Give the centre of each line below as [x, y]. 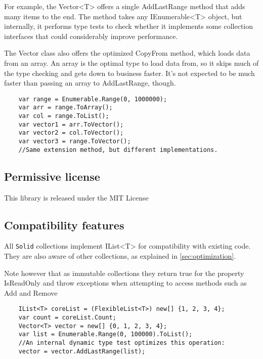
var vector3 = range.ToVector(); [75, 142]
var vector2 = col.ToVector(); [71, 133]
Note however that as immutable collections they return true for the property [124, 273]
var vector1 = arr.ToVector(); [71, 124]
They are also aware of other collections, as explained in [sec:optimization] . [120, 256]
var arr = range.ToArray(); [65, 108]
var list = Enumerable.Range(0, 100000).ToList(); [105, 334]
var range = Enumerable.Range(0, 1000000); [93, 99]
